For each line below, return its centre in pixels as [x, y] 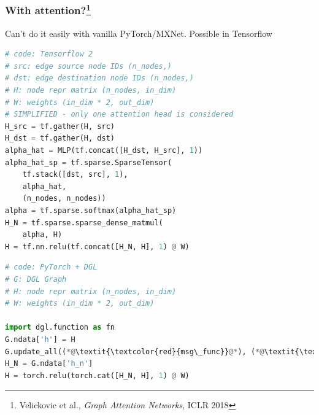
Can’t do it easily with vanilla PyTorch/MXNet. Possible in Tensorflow [139, 33]
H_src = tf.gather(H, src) [60, 126]
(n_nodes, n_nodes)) [64, 199]
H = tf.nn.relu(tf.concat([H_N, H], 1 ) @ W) [97, 246]
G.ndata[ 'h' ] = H [40, 339]
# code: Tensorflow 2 [49, 54]
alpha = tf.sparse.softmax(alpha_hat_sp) [91, 210]
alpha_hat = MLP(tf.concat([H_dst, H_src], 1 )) [104, 151]
